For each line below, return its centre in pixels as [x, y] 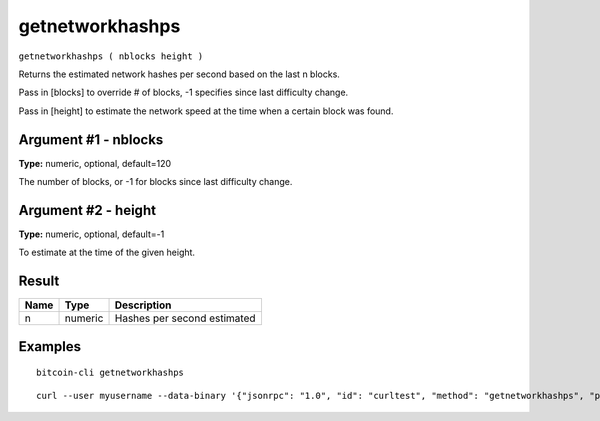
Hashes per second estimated [185, 318]
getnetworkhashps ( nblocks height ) [111, 56]
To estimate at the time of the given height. [106, 252]
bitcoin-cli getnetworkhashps [110, 373]
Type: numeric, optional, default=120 [95, 163]
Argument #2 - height [87, 210]
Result [39, 281]
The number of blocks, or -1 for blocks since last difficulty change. [155, 182]
